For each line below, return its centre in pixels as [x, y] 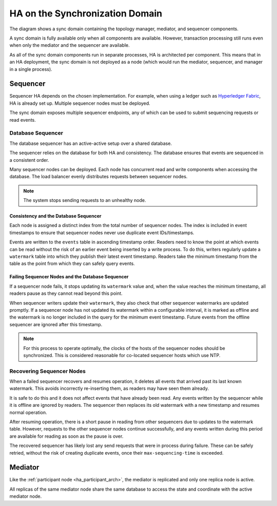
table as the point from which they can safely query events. [72, 264]
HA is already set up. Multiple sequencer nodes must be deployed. [80, 103]
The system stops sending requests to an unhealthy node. [85, 200]
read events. [23, 120]
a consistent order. [29, 160]
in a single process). [31, 69]
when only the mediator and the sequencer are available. [70, 45]
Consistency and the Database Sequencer [55, 216]
